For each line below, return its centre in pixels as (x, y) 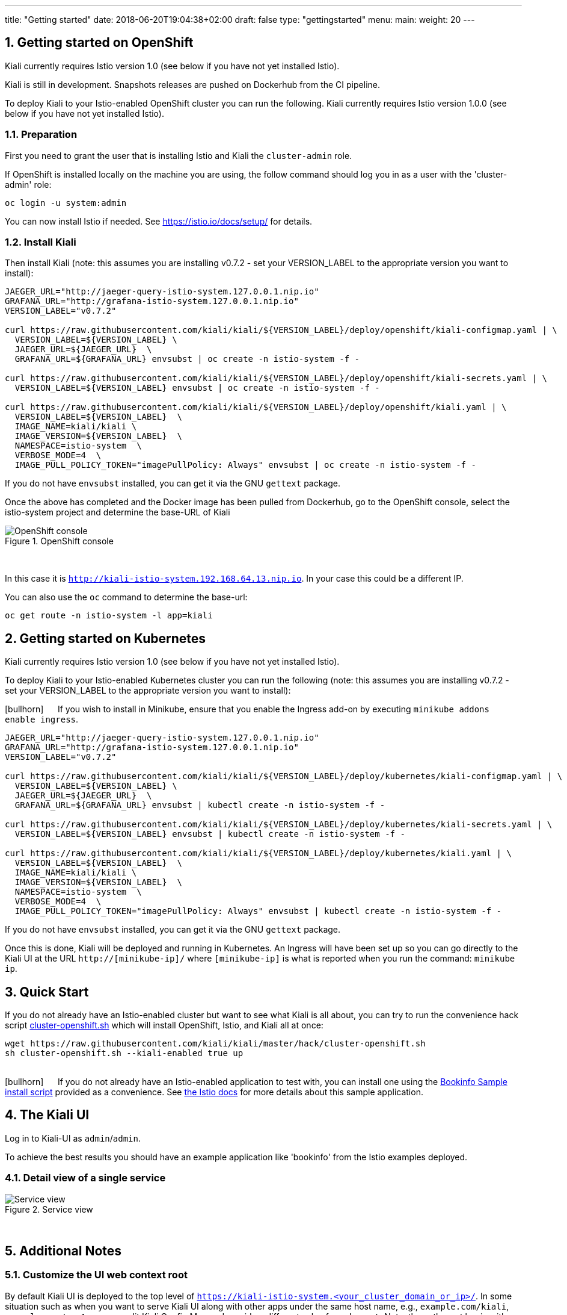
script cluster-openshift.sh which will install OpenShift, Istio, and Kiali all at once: (164, 1025)
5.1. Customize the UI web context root (96, 1275)
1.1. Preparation (41, 135)
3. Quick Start (47, 992)
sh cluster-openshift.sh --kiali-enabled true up (124, 1053)
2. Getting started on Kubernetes (106, 638)
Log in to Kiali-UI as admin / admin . (73, 1138)
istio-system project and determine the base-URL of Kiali (118, 512)
